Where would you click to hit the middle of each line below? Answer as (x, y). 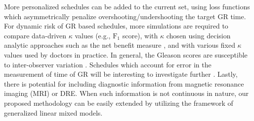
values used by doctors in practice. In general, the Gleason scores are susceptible (126, 54)
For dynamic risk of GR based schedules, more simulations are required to (116, 26)
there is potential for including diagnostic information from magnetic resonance (124, 83)
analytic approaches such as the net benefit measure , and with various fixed (120, 45)
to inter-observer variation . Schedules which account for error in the (108, 64)
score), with (140, 35)
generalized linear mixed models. (53, 112)
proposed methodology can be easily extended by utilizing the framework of (119, 103)
